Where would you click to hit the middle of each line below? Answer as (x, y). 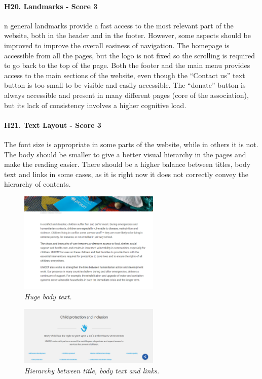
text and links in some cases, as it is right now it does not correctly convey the (126, 174)
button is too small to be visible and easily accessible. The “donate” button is (125, 85)
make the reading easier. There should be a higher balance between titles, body (127, 164)
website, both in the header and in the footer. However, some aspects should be (127, 35)
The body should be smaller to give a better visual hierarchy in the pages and (125, 154)
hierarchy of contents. (38, 184)
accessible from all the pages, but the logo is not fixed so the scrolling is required (129, 55)
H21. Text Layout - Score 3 (53, 125)
